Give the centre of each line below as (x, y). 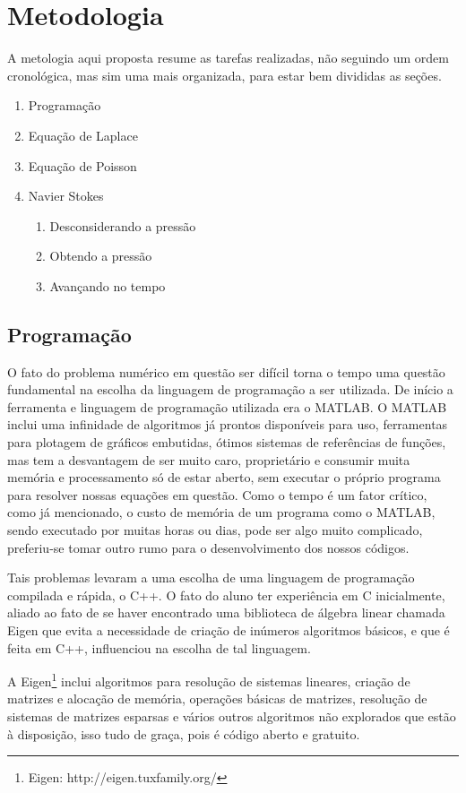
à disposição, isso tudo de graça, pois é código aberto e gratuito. (184, 733)
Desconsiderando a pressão (123, 225)
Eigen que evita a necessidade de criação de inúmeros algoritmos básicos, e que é (229, 629)
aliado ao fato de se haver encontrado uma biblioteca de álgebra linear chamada (226, 612)
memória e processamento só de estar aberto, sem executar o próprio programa (224, 477)
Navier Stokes (66, 196)
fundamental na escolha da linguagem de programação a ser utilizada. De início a (230, 389)
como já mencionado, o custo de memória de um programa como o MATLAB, (221, 512)
